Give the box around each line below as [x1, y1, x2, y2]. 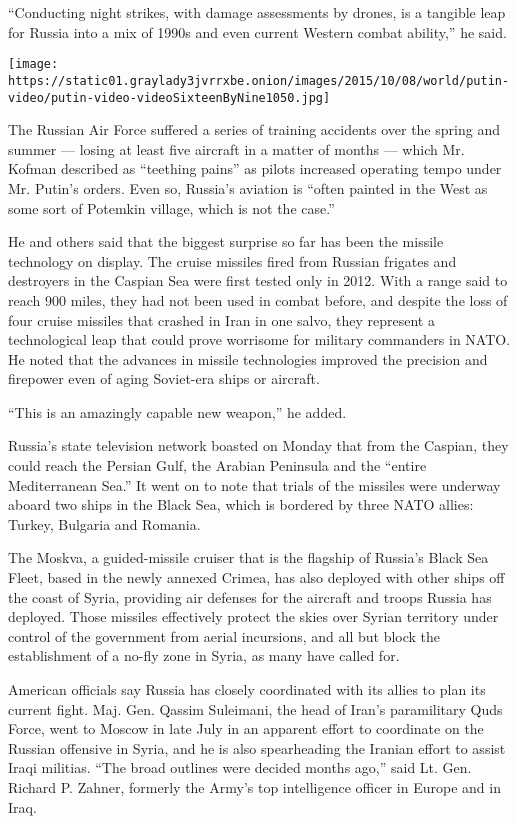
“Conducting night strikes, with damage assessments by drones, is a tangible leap [8, 2, 506, 22]
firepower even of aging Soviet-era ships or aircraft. [8, 368, 320, 389]
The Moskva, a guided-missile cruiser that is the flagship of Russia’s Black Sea [8, 547, 489, 568]
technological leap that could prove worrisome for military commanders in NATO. [8, 329, 511, 350]
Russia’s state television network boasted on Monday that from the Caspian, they [8, 435, 509, 456]
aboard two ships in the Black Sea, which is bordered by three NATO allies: [8, 494, 474, 515]
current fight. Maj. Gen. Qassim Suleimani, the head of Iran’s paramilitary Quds [8, 698, 503, 719]
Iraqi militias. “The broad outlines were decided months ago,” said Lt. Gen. [8, 757, 472, 778]
